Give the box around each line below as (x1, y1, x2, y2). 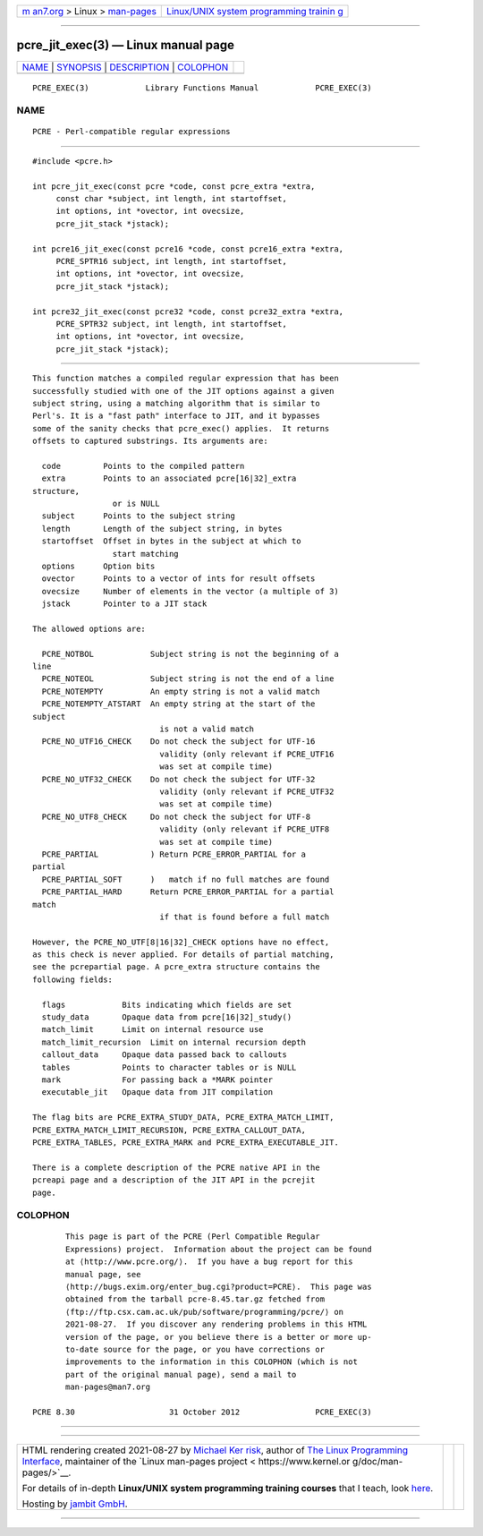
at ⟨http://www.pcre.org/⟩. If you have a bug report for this (65, 1257, 353, 1267)
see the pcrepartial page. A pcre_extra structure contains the (32, 962, 321, 972)
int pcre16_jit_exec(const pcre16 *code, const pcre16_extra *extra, (32, 243, 344, 254)
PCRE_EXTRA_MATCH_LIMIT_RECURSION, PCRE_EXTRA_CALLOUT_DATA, (32, 1124, 306, 1135)
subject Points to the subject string (41, 511, 236, 521)
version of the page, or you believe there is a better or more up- (65, 1332, 372, 1342)
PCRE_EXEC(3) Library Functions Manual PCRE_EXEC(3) (32, 82, 372, 93)
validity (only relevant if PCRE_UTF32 (159, 787, 335, 797)
